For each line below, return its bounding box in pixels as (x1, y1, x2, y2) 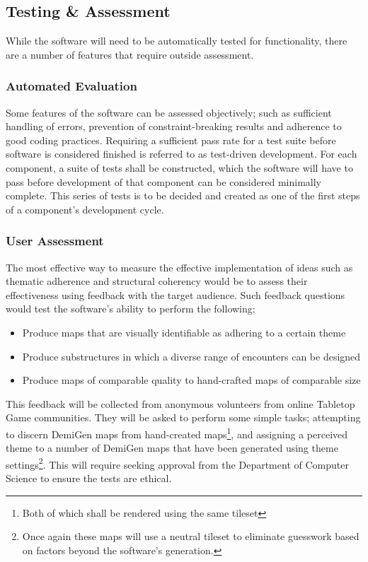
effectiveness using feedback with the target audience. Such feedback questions (6, 287, 345, 302)
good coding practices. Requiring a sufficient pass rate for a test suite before (6, 132, 336, 147)
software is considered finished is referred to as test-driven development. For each (6, 146, 357, 161)
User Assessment (6, 232, 104, 250)
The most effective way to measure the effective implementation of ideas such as (6, 259, 353, 274)
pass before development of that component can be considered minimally (6, 174, 321, 189)
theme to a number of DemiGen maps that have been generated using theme (6, 440, 338, 455)
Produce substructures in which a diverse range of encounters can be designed (22, 349, 361, 363)
